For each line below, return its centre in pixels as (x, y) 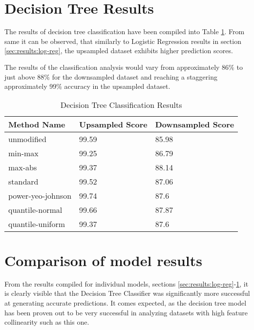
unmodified (27, 139)
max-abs (23, 167)
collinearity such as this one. (47, 322)
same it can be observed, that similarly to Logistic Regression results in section (123, 41)
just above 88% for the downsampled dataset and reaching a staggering (111, 76)
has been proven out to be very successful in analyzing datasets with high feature (126, 312)
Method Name (37, 124)
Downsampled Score (195, 124)
